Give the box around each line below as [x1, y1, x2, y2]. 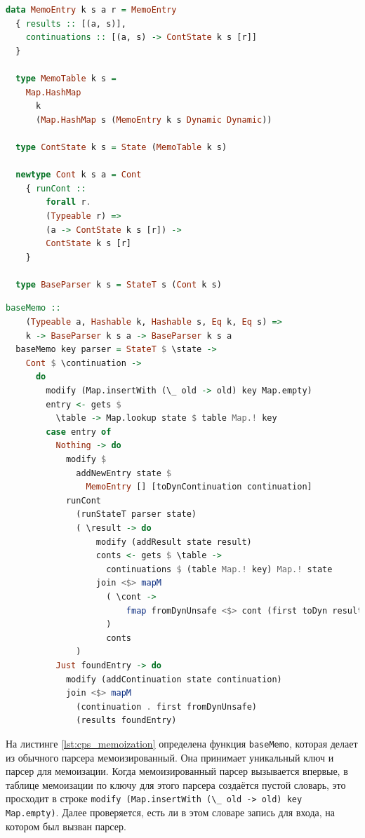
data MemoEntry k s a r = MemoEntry [6, 5, 177, 15]
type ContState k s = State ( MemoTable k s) [15, 142, 227, 152]
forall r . [46, 197, 91, 208]
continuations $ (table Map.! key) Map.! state [106, 564, 333, 574]
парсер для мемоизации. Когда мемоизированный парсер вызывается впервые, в [6, 764, 348, 778]
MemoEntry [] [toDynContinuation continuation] [86, 482, 312, 492]
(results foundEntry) [76, 715, 177, 726]
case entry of [46, 426, 112, 437]
